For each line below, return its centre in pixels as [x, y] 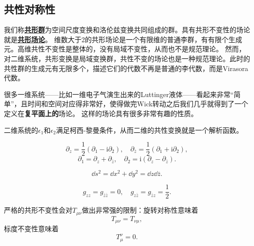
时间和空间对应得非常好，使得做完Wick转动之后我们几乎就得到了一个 [138, 104]
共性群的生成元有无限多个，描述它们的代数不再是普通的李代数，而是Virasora [126, 68]
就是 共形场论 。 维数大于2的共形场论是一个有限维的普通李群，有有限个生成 [123, 39]
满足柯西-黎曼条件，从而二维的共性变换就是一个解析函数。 [149, 130]
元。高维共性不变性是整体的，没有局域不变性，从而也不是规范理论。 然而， [125, 49]
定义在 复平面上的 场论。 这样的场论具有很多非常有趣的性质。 [101, 113]
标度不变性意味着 [31, 229]
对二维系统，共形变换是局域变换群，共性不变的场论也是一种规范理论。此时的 [127, 58]
